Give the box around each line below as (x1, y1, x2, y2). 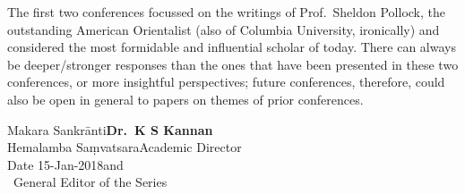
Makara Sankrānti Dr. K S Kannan (7, 120, 213, 139)
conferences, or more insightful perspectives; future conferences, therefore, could (7, 72, 445, 91)
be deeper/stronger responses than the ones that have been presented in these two (7, 55, 459, 73)
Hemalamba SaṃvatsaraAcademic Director (7, 138, 242, 156)
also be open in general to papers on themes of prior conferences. (7, 89, 364, 108)
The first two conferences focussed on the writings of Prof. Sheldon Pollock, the (7, 3, 445, 21)
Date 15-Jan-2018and (7, 155, 124, 173)
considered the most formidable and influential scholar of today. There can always (7, 38, 456, 56)
